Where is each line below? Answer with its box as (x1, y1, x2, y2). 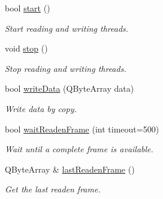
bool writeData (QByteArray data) (5, 82, 134, 95)
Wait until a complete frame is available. (5, 143, 153, 155)
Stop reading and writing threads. (5, 62, 126, 74)
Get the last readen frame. (5, 183, 101, 195)
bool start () (5, 2, 50, 14)
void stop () (5, 42, 48, 55)
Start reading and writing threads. (5, 22, 129, 34)
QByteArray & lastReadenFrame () (5, 162, 135, 175)
